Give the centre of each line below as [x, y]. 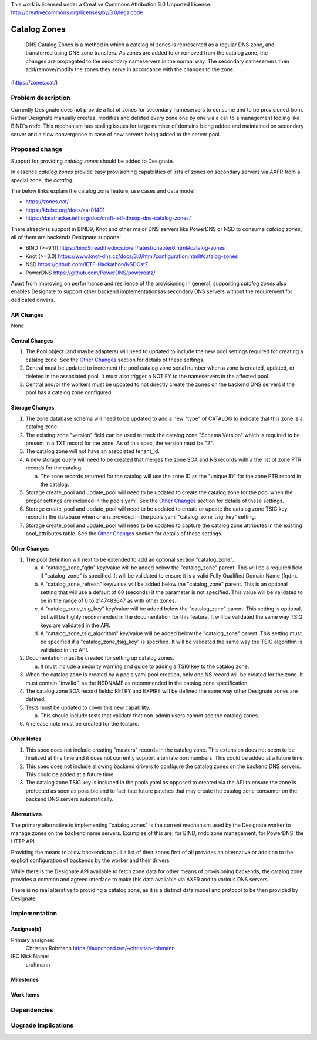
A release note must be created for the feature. [82, 724]
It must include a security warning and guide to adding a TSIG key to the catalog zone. [145, 666]
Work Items [25, 994]
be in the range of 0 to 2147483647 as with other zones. [108, 600]
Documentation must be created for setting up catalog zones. [100, 658]
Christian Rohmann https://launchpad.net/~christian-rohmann [100, 948]
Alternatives [26, 814]
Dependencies [32, 1009]
